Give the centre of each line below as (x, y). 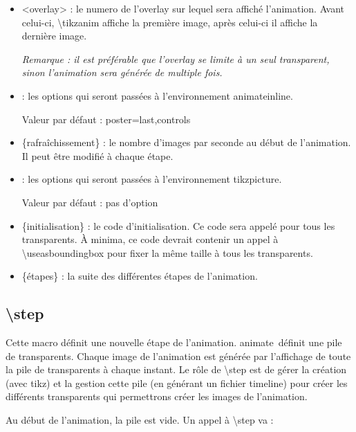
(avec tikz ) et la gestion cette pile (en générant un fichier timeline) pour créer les (177, 382)
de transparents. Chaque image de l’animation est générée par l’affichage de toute (178, 355)
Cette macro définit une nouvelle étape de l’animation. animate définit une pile (174, 342)
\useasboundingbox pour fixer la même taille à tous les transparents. (167, 252)
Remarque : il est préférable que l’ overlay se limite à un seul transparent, (176, 58)
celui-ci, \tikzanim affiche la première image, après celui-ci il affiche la (170, 22)
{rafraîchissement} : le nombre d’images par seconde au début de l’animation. (186, 142)
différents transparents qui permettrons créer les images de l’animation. (157, 396)
